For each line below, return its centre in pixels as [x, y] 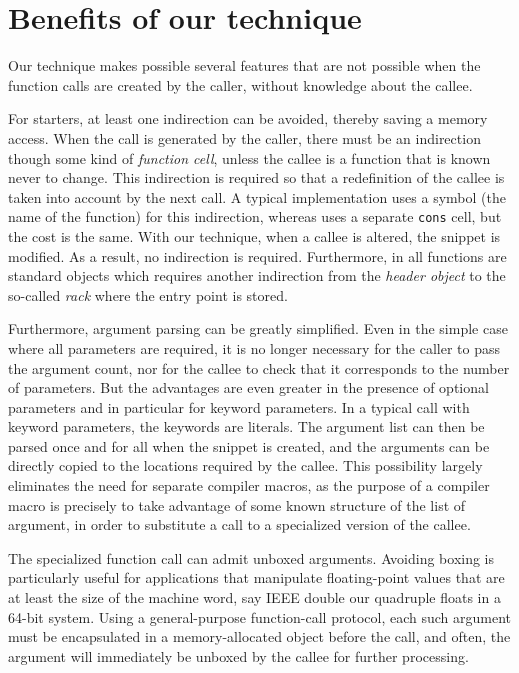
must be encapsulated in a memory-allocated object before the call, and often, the [259, 636]
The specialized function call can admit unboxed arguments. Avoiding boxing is [251, 557]
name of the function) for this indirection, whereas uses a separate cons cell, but [255, 216]
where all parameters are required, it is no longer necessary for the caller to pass [254, 347]
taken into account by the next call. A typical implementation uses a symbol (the [257, 196]
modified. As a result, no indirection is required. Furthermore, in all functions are [257, 255]
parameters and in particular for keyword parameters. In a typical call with [239, 406]
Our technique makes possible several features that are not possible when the [244, 65]
